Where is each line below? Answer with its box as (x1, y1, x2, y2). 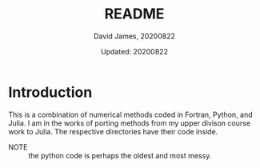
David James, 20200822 (93, 31, 176, 41)
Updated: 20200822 (101, 46, 168, 56)
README (104, 5, 165, 23)
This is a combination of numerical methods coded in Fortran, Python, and (8, 110, 254, 119)
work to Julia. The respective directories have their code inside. (8, 126, 218, 136)
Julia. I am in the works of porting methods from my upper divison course (8, 118, 250, 128)
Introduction (8, 83, 93, 101)
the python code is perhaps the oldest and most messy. (28, 150, 212, 160)
